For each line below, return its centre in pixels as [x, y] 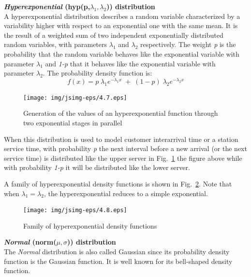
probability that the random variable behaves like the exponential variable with [122, 54]
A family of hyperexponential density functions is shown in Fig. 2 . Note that [118, 184]
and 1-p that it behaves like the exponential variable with [130, 63]
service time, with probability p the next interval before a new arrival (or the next [125, 148]
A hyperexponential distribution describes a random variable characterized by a [122, 16]
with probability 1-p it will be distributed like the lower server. [97, 167]
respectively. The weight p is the [188, 44]
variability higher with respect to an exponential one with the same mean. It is [121, 25]
